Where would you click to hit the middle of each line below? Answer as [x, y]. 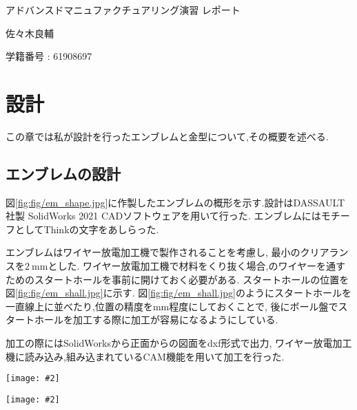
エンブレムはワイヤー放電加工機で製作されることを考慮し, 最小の [153, 252]
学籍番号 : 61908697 [49, 56]
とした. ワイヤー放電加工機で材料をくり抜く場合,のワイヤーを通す [197, 266]
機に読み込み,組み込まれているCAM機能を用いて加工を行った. [145, 356]
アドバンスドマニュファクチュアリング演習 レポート [123, 10]
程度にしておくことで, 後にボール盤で [254, 306]
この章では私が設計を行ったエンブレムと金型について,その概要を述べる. [167, 136]
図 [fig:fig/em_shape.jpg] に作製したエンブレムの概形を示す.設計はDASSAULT [175, 202]
